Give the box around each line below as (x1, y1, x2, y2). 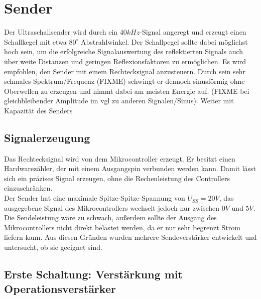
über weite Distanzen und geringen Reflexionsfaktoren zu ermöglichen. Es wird (4, 56, 246, 66)
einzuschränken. (4, 183, 53, 193)
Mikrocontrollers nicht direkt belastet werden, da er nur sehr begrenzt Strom (4, 222, 240, 232)
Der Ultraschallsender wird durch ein (4, 27, 118, 37)
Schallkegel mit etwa (4, 36, 67, 47)
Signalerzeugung (4, 129, 90, 145)
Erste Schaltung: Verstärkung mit (4, 266, 183, 281)
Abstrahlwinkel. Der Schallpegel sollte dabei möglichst (80, 36, 248, 47)
